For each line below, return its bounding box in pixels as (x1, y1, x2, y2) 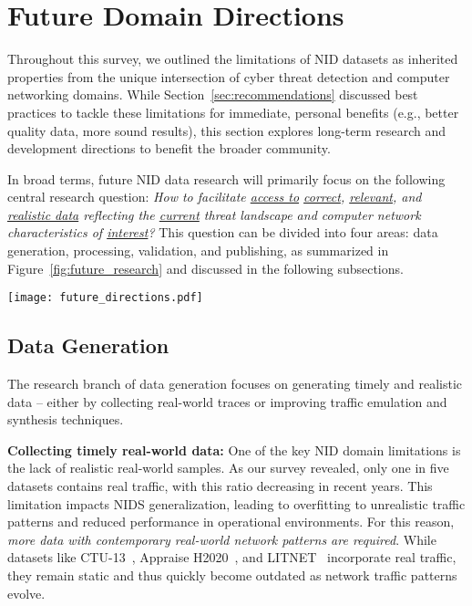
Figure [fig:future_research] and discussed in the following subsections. (7, 258, 404, 277)
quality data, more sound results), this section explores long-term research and (7, 120, 446, 140)
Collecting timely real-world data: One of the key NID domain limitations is (7, 440, 461, 459)
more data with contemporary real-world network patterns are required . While (7, 529, 436, 549)
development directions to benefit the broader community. (7, 139, 331, 158)
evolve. (7, 583, 46, 602)
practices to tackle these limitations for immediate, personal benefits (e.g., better (7, 102, 459, 121)
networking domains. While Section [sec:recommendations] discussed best (7, 85, 418, 104)
